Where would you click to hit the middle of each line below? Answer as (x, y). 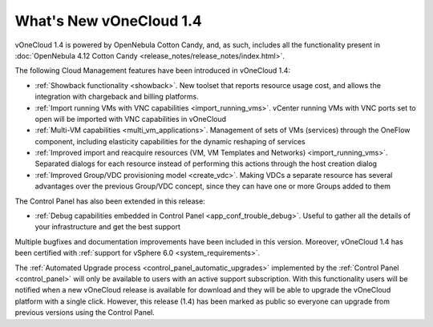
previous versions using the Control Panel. (85, 313)
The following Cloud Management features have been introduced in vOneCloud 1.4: (153, 71)
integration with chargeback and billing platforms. (117, 97)
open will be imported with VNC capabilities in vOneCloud (131, 119)
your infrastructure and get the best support (107, 227)
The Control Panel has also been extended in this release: (110, 201)
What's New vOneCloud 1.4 (108, 21)
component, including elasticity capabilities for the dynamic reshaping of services (170, 141)
